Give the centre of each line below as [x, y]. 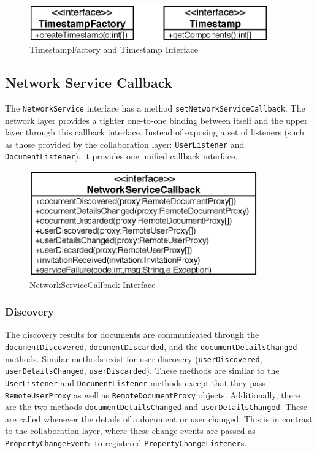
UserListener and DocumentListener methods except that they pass [136, 382]
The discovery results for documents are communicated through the [132, 334]
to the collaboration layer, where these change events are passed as [130, 431]
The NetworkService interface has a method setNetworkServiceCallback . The [155, 108]
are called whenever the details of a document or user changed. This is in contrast [159, 418]
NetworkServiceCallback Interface [93, 284]
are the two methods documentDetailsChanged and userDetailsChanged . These [156, 407]
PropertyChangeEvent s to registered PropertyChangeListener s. [126, 443]
